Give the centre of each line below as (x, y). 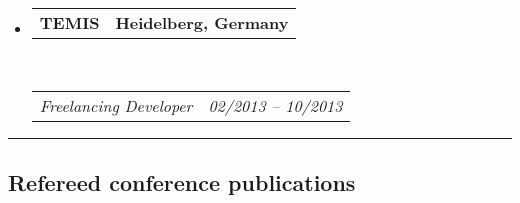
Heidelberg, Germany (202, 22)
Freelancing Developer (116, 105)
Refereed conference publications (182, 181)
